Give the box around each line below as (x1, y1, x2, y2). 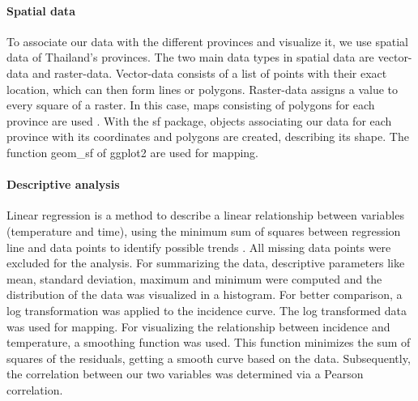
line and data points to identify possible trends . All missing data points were (6, 238, 391, 255)
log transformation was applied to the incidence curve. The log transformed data (6, 301, 407, 318)
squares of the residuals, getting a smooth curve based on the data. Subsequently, (6, 349, 411, 366)
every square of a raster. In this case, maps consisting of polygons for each (6, 96, 375, 113)
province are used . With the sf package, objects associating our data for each (6, 112, 392, 129)
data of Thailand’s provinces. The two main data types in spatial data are (6, 49, 374, 66)
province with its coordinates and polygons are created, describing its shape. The (6, 128, 409, 145)
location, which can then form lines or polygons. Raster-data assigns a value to (6, 80, 398, 97)
